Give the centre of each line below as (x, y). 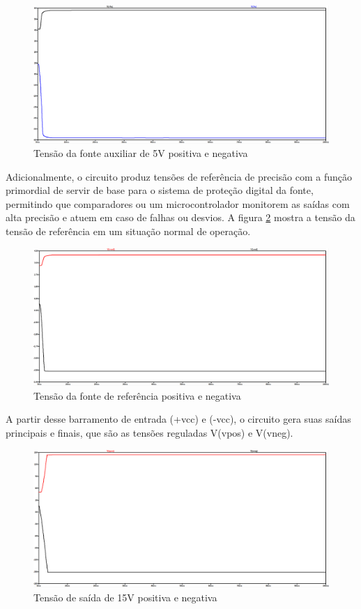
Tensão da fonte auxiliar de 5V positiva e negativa (141, 153)
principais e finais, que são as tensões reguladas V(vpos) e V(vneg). (149, 432)
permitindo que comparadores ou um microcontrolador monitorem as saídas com (178, 203)
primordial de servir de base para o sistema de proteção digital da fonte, (160, 190)
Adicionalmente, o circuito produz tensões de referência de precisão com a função (179, 176)
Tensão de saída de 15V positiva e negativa (125, 597)
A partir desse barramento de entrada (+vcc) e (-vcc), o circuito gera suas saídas (178, 419)
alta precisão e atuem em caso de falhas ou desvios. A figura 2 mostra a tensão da (180, 217)
